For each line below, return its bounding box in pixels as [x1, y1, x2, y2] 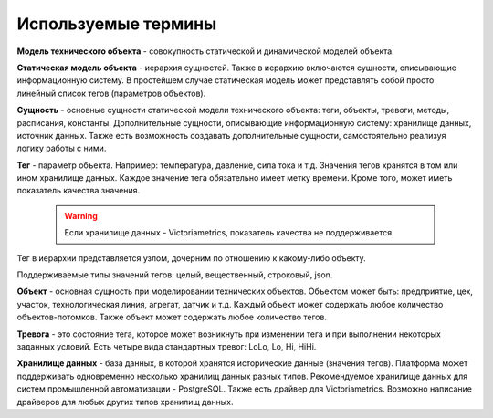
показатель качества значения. [16, 185, 141, 196]
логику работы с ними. [16, 142, 107, 154]
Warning [64, 210, 98, 221]
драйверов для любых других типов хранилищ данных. [16, 396, 234, 407]
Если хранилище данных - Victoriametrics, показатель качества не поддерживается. [64, 227, 394, 238]
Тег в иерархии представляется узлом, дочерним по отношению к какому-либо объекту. [16, 252, 367, 264]
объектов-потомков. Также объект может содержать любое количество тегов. [16, 311, 328, 323]
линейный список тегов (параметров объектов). [16, 88, 206, 99]
